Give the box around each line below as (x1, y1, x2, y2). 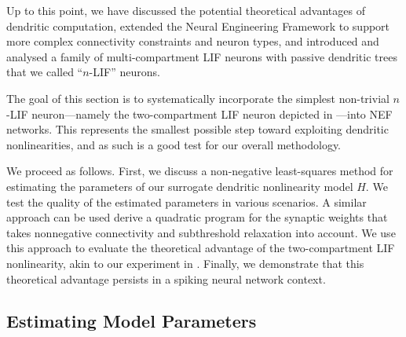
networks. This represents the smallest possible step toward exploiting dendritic (6, 121, 389, 137)
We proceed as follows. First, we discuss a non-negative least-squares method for (6, 163, 393, 179)
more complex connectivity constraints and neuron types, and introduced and (6, 33, 379, 49)
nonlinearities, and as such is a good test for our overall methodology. (6, 136, 342, 152)
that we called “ (6, 64, 83, 80)
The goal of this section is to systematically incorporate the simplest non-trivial (6, 90, 390, 106)
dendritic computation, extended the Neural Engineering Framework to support (6, 17, 390, 34)
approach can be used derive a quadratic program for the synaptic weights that (6, 209, 388, 225)
